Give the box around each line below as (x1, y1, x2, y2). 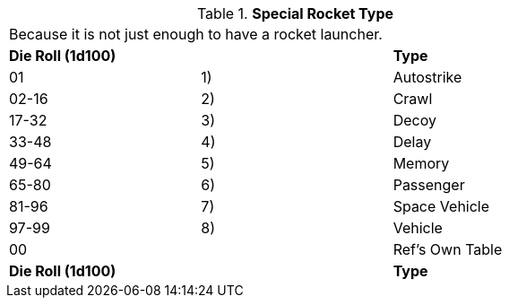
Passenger (393, 176, 465, 194)
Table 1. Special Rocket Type (196, 4, 394, 22)
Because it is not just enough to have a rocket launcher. (9, 25, 383, 43)
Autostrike (393, 68, 462, 86)
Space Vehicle (393, 197, 490, 215)
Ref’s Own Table (393, 240, 503, 258)
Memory (393, 154, 450, 172)
